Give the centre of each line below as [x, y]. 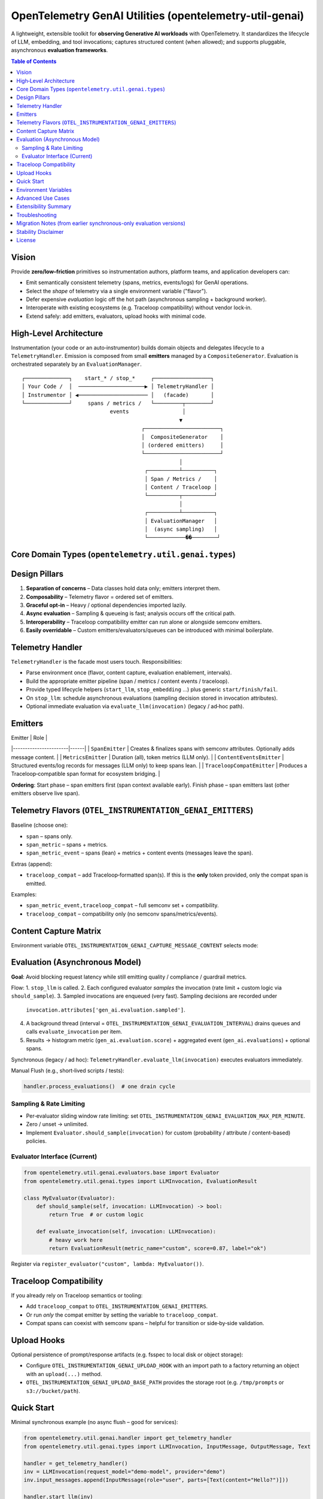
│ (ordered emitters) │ [182, 445]
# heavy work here [76, 1240]
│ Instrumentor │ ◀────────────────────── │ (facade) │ [118, 395]
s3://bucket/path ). [53, 1390]
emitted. [36, 883]
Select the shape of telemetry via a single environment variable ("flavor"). [117, 291]
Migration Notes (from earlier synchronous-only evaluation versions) [101, 223]
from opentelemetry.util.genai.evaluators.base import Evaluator [121, 1173]
